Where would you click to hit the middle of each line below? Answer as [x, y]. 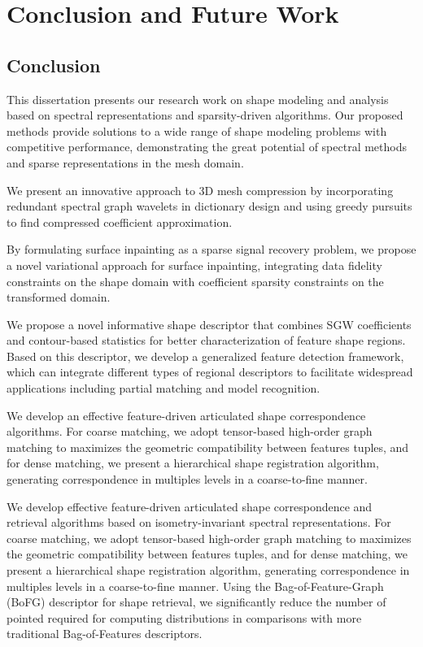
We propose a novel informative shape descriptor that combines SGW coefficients [209, 324]
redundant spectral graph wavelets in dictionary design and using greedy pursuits [209, 206]
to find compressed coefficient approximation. [120, 221]
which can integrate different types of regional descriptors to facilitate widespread [210, 372]
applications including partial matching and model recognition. [164, 388]
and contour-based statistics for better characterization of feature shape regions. [206, 340]
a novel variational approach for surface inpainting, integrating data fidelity [194, 265]
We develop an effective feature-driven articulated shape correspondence [186, 415]
